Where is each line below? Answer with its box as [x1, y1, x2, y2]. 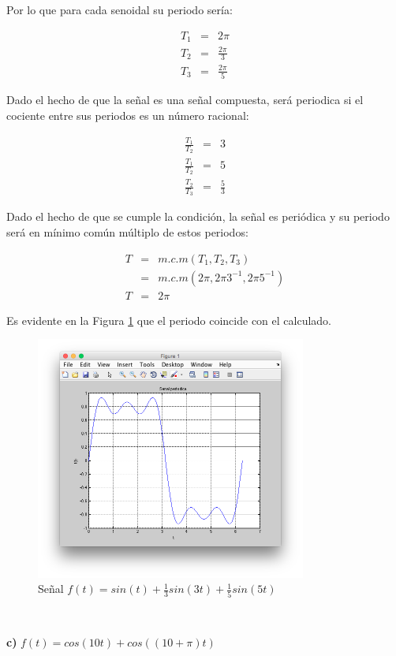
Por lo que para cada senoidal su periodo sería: [6, 2, 233, 17]
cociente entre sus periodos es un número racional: [6, 106, 249, 123]
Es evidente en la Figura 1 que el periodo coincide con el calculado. [6, 311, 331, 328]
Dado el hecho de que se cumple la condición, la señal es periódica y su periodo [6, 208, 390, 225]
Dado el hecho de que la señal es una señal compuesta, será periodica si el [6, 91, 364, 108]
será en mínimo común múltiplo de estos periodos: [6, 224, 248, 240]
